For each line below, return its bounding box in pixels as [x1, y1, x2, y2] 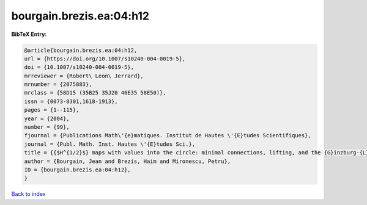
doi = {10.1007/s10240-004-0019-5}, [24, 64, 135, 71]
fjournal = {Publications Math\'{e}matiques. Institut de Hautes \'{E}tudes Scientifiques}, [24, 132, 311, 139]
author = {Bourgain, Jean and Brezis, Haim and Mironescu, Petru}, [24, 157, 231, 165]
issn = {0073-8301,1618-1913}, [24, 98, 119, 105]
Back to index [11, 190, 46, 198]
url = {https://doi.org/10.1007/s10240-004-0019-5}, [24, 55, 186, 62]
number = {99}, [24, 124, 70, 131]
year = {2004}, [24, 115, 70, 122]
